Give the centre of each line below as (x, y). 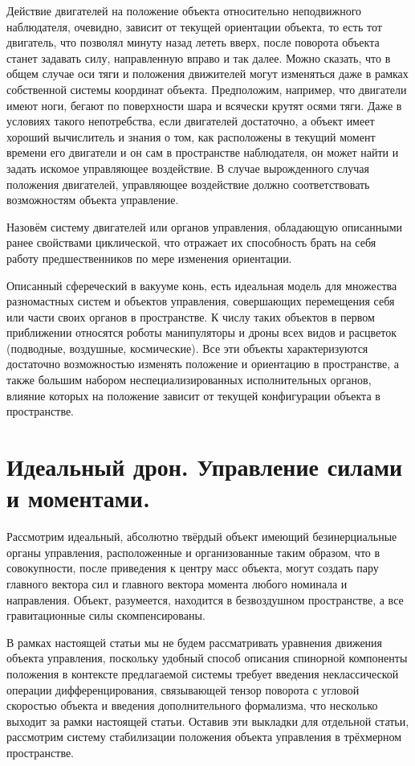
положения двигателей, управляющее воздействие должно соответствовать (188, 184)
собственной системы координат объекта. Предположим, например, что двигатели (207, 89)
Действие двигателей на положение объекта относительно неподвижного (184, 10)
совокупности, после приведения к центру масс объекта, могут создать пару (193, 568)
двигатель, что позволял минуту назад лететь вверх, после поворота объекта (193, 42)
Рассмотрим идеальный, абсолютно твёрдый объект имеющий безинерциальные (202, 537)
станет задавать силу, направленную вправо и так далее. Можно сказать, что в (199, 57)
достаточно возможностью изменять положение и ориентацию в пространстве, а (203, 364)
